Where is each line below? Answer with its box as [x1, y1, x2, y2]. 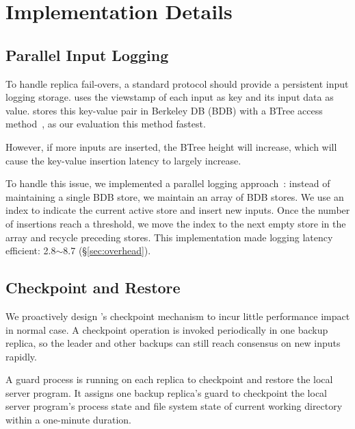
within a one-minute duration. [5, 413, 132, 427]
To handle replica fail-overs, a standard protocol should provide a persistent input [5, 76, 349, 90]
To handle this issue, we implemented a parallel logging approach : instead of [5, 176, 330, 191]
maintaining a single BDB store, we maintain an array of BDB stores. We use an [5, 189, 344, 204]
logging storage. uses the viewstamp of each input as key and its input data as [5, 90, 334, 104]
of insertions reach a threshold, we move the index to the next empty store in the [5, 216, 346, 230]
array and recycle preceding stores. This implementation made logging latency [5, 230, 333, 244]
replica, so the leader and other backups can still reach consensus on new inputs [5, 336, 341, 350]
